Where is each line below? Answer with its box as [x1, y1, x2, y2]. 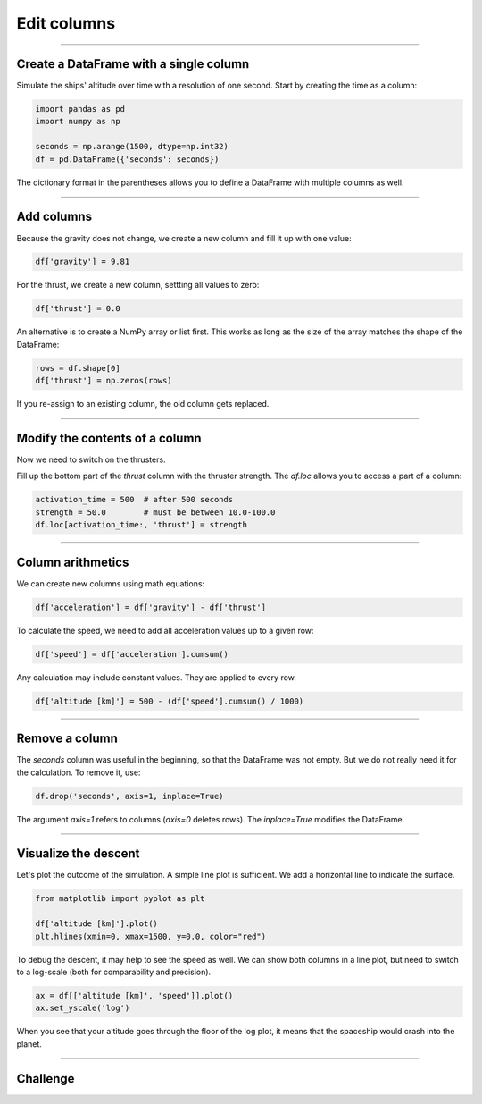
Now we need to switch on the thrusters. [16, 454, 166, 465]
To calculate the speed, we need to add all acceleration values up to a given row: [16, 625, 314, 636]
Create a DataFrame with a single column [16, 56, 250, 72]
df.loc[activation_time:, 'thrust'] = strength [35, 519, 247, 530]
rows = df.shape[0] [35, 363, 120, 373]
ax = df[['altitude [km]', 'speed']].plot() [35, 990, 234, 1000]
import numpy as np [35, 116, 120, 127]
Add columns [16, 209, 93, 224]
